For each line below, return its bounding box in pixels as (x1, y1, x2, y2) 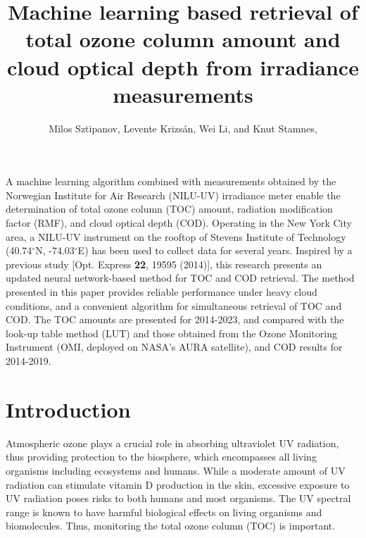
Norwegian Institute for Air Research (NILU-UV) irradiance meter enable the (6, 187, 341, 202)
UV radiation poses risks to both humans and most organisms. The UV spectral (6, 491, 351, 506)
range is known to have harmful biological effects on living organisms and (6, 504, 322, 519)
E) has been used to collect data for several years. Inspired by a (77, 243, 353, 258)
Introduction (6, 394, 131, 423)
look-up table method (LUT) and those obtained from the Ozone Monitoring (6, 325, 337, 340)
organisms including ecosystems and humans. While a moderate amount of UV (6, 463, 346, 477)
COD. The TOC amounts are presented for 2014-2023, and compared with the (6, 312, 344, 327)
